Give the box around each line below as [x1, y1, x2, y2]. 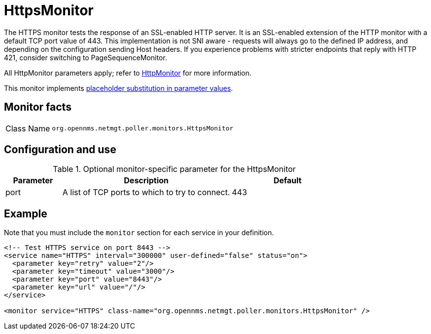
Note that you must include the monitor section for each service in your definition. [4, 228, 274, 237]
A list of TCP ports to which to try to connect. [62, 187, 230, 198]
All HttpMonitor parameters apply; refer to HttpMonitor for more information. [4, 68, 251, 77]
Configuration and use [4, 143, 116, 156]
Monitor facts [4, 101, 72, 114]
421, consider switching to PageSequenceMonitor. [4, 53, 167, 62]
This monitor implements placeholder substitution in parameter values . [4, 83, 233, 92]
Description [124, 175, 169, 186]
